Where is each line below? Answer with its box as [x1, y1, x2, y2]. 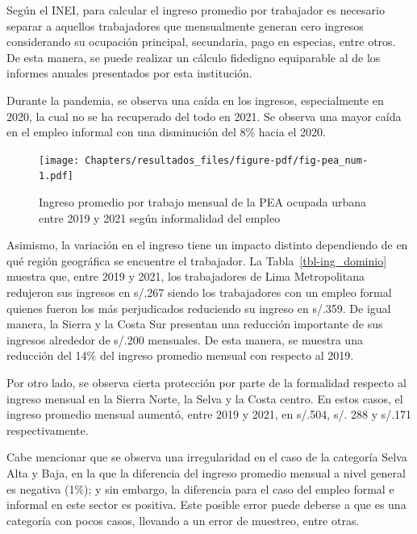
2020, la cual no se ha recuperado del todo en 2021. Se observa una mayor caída [6, 107, 402, 124]
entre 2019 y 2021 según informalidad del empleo [39, 209, 281, 226]
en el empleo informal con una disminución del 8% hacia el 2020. [6, 123, 326, 140]
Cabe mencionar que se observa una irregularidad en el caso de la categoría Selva [6, 448, 407, 465]
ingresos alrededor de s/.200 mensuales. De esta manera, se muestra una [6, 331, 363, 348]
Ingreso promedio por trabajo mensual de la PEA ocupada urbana [39, 194, 367, 211]
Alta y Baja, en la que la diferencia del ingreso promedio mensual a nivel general [6, 464, 406, 481]
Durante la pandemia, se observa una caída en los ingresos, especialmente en [6, 91, 384, 108]
